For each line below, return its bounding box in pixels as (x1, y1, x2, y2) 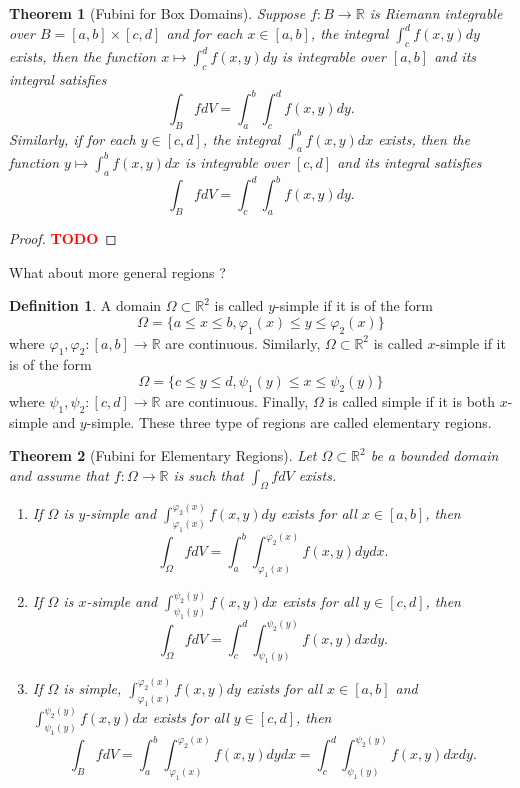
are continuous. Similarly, (165, 332, 321, 353)
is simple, (63, 677, 122, 698)
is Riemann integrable (369, 3, 503, 23)
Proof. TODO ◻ (9, 227, 117, 248)
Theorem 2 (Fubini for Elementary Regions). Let (9, 445, 317, 466)
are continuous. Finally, (165, 390, 309, 411)
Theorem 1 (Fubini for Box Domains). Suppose (9, 3, 306, 23)
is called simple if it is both (328, 390, 496, 411)
